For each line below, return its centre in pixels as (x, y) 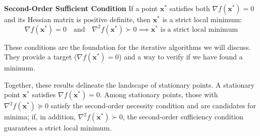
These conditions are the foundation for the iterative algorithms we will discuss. (127, 47)
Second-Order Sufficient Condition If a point (81, 8)
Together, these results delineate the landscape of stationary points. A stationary (129, 84)
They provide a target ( (41, 57)
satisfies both (190, 8)
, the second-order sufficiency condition (183, 117)
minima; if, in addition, (40, 117)
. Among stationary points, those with (159, 94)
